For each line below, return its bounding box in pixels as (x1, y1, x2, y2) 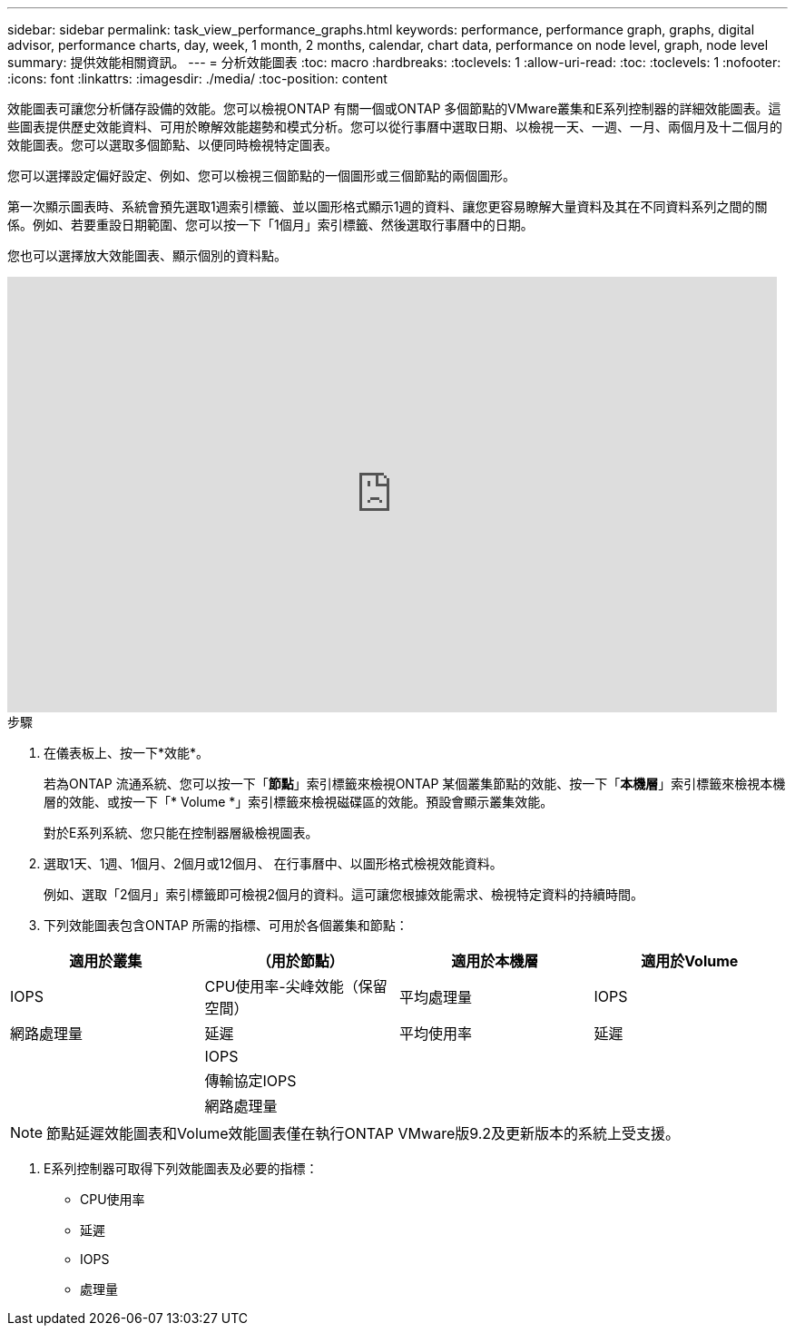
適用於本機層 (451, 952, 539, 970)
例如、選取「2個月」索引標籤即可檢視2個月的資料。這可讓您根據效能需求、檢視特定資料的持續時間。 (44, 887, 644, 902)
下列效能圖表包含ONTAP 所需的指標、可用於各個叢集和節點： (44, 917, 408, 933)
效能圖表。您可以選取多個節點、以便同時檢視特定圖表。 (7, 137, 338, 152)
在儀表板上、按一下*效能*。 (44, 745, 210, 760)
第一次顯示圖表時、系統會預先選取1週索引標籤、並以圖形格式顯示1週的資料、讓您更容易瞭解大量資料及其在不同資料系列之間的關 (7, 199, 768, 214)
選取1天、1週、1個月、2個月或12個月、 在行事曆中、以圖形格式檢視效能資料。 (44, 856, 503, 871)
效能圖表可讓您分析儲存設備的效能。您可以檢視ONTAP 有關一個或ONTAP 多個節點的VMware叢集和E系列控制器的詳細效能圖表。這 (7, 101, 781, 116)
